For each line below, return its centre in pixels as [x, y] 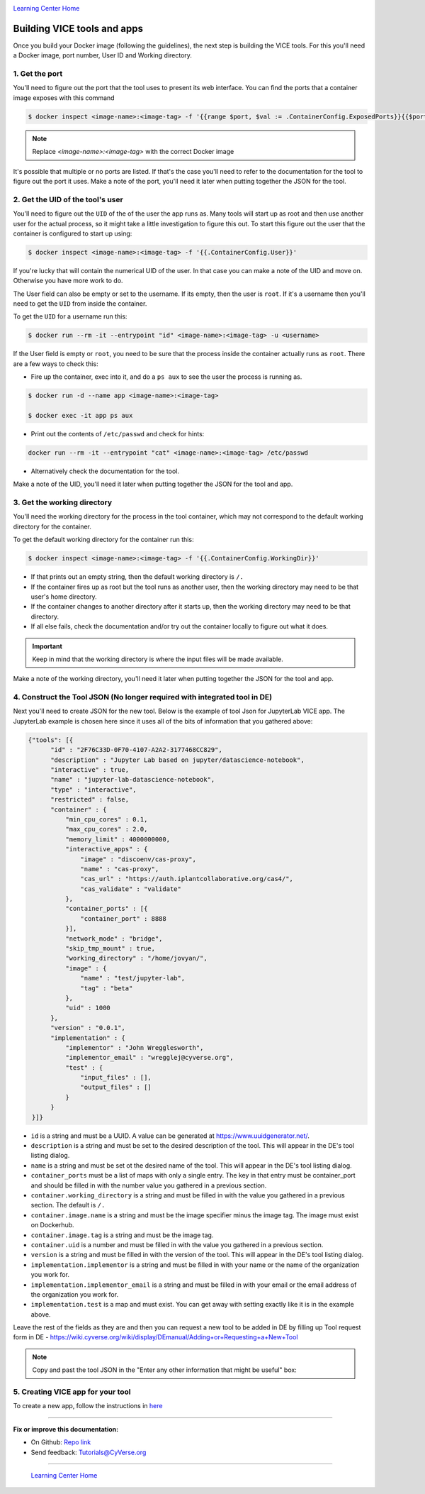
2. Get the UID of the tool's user [68, 199]
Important [47, 646]
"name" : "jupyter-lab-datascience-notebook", [133, 780]
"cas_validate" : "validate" [131, 889]
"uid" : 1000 [88, 1008]
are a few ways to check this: [56, 364]
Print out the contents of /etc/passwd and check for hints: [118, 433]
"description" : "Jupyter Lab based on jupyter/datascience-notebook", [177, 760]
